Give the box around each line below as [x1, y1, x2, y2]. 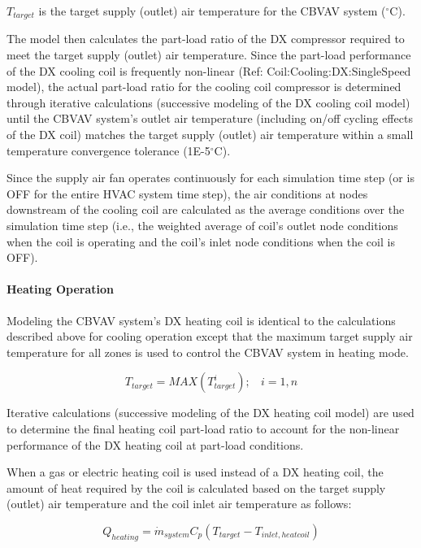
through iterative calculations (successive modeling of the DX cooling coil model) [7, 94, 410, 111]
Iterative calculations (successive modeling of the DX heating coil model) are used [7, 404, 414, 421]
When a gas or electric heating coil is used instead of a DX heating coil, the [7, 463, 384, 481]
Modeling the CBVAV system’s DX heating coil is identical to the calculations [7, 311, 396, 328]
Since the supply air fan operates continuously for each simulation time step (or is [7, 169, 414, 186]
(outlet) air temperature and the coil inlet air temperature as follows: [7, 495, 352, 512]
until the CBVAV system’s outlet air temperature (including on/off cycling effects [7, 110, 413, 127]
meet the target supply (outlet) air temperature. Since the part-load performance [7, 46, 411, 63]
